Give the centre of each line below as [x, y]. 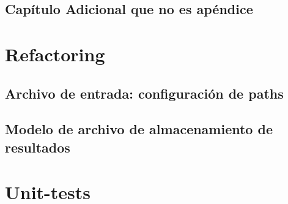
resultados [38, 147]
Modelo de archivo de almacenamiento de [139, 129]
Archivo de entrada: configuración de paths [144, 93]
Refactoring [55, 54]
